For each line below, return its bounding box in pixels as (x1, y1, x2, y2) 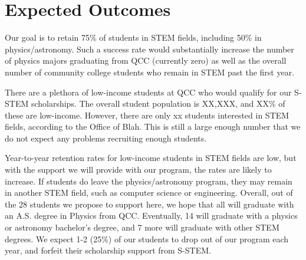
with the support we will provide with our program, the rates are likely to (5, 163, 272, 176)
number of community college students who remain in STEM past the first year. (5, 65, 295, 78)
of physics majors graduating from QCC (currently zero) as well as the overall (5, 54, 287, 67)
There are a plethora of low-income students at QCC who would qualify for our (5, 85, 292, 98)
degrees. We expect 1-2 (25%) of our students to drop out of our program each (5, 232, 289, 245)
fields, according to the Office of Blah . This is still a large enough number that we (5, 120, 301, 133)
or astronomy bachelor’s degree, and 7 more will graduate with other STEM (5, 221, 279, 233)
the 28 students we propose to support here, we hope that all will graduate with (5, 198, 294, 210)
